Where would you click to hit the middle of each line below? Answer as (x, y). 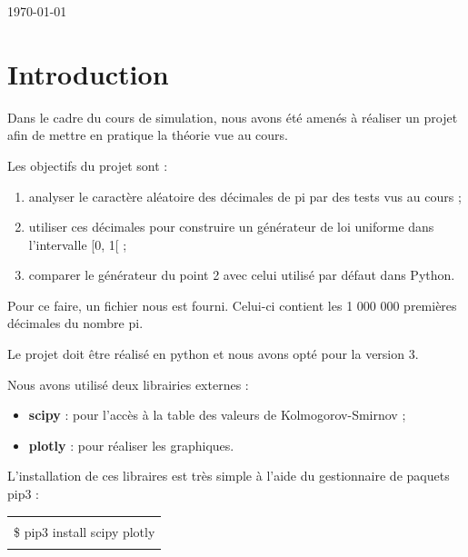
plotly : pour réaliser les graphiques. (131, 445)
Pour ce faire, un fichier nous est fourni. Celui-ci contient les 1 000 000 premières (232, 305)
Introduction (88, 73)
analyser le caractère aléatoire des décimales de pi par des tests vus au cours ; (245, 196)
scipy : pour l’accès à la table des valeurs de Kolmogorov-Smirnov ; (217, 415)
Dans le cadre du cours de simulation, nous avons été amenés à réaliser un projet (233, 117)
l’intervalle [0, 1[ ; (78, 244)
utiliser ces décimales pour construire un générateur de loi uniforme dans (231, 227)
